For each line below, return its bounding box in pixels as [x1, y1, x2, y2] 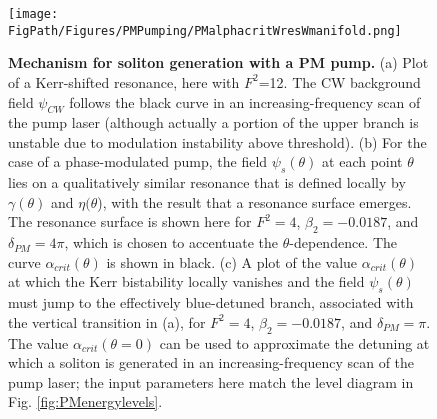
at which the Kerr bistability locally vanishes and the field [8, 271, 365, 292]
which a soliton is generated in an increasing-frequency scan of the [8, 352, 415, 373]
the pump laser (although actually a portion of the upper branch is [8, 112, 419, 133]
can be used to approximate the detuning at [159, 332, 430, 353]
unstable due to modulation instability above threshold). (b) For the [8, 131, 427, 152]
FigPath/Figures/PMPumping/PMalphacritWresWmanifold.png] [8, 23, 402, 38]
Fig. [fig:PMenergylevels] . [8, 391, 163, 412]
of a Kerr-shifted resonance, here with [8, 71, 240, 92]
